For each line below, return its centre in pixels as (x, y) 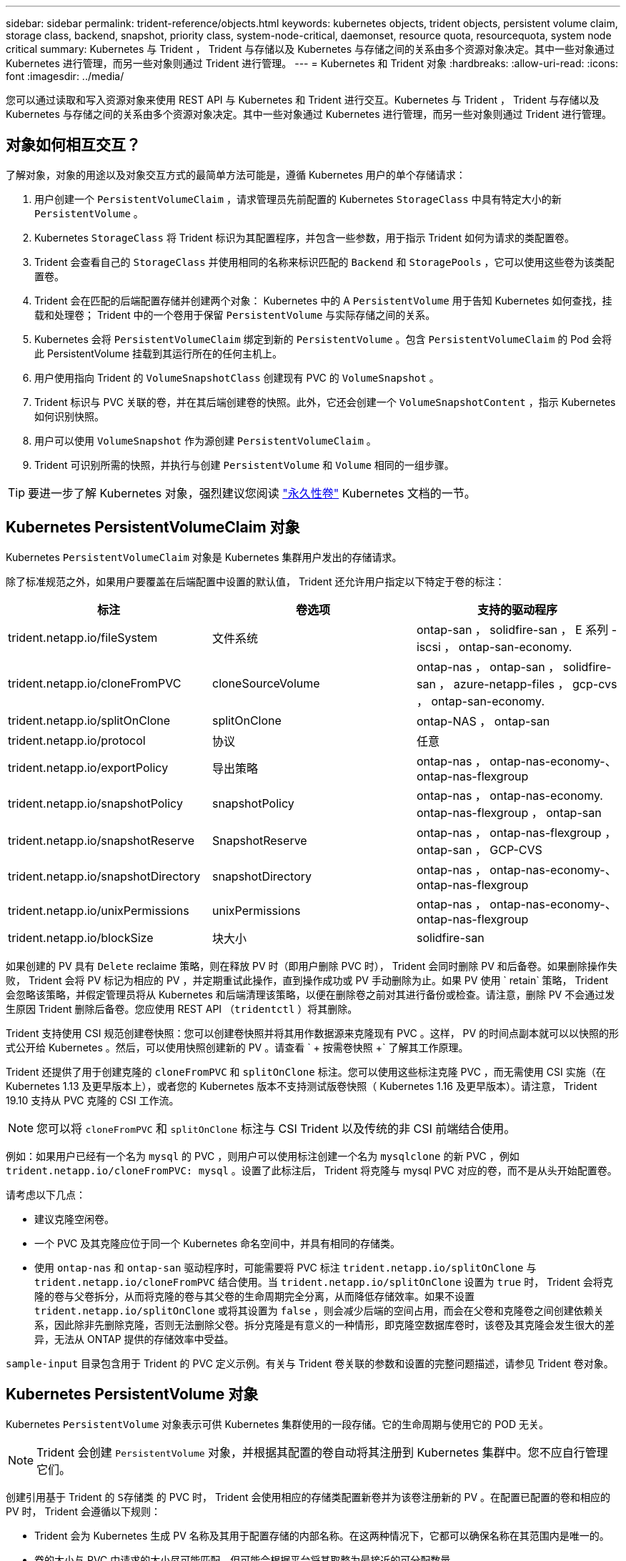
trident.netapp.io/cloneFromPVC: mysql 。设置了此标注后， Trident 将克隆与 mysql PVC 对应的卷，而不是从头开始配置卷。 (312, 1170)
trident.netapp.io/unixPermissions (99, 910)
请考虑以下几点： (46, 1194)
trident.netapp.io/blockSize (81, 937)
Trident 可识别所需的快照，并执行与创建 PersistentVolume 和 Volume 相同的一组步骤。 (244, 465)
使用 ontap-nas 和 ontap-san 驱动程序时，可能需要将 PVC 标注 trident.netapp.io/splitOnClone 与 (285, 1267)
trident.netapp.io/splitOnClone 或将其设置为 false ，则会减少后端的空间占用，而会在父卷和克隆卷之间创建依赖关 (319, 1310)
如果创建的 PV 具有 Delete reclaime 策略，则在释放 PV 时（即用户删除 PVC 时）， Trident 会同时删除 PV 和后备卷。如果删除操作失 (312, 966)
